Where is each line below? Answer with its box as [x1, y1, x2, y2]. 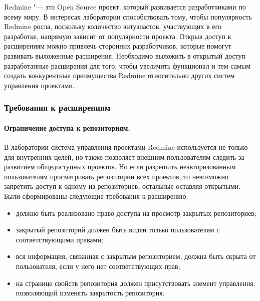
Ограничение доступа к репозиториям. [4, 122, 130, 133]
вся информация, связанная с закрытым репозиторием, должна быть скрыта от [16, 251, 256, 261]
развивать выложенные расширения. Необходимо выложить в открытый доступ [4, 50, 246, 61]
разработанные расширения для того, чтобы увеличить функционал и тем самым [4, 60, 251, 71]
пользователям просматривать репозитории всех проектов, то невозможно [4, 171, 228, 181]
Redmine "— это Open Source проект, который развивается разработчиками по [4, 2, 246, 12]
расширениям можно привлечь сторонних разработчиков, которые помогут [4, 41, 231, 51]
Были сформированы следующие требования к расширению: [4, 190, 188, 201]
